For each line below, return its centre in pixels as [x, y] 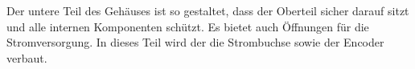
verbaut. [27, 57]
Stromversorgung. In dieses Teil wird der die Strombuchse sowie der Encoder [195, 42]
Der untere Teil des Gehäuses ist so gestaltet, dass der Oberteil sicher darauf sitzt [208, 10]
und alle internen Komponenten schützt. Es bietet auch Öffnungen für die [188, 26]
